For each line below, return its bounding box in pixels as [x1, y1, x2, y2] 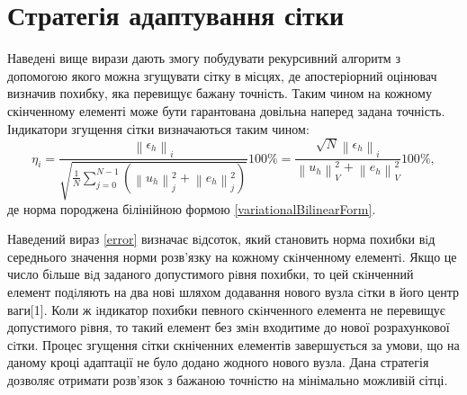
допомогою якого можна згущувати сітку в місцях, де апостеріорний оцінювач [7, 66, 437, 85]
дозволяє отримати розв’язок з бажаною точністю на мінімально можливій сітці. [7, 370, 448, 389]
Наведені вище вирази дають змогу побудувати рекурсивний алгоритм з [7, 49, 400, 67]
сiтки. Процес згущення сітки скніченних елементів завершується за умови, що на [7, 335, 460, 354]
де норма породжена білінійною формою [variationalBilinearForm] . [7, 199, 376, 218]
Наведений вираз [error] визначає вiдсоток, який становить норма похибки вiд [7, 229, 436, 248]
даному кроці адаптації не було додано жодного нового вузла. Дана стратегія [7, 353, 429, 372]
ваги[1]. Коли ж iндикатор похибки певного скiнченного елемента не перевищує [7, 300, 445, 319]
